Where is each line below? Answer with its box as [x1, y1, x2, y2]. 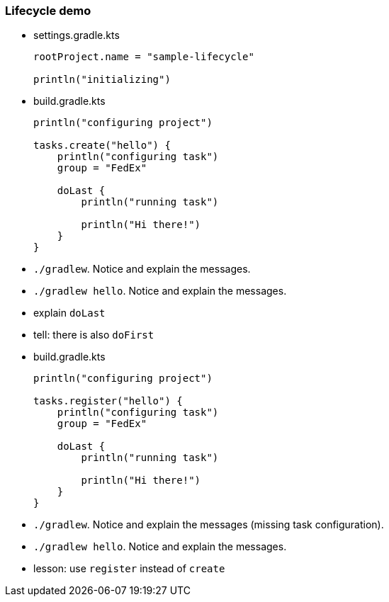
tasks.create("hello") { [33, 140, 171, 152]
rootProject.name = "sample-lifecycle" [33, 51, 254, 63]
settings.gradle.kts [33, 29, 120, 42]
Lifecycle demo [5, 4, 91, 18]
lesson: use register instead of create [33, 562, 225, 575]
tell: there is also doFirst [33, 329, 154, 341]
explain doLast [33, 307, 106, 319]
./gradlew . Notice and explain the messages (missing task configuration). [33, 518, 384, 531]
